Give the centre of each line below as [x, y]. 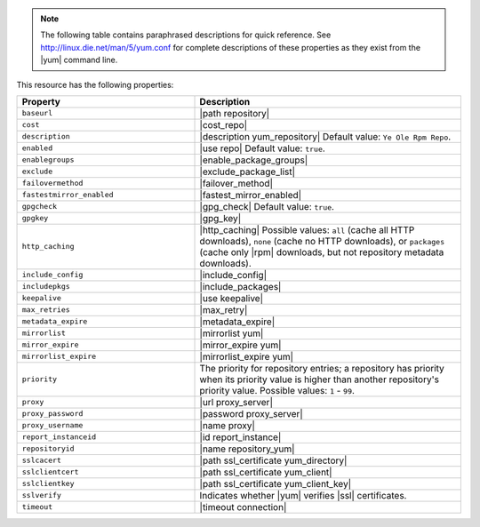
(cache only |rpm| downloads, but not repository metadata [322, 252]
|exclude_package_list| [247, 172]
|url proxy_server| [236, 402]
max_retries [46, 310]
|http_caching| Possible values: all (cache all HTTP [307, 229]
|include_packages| [240, 286]
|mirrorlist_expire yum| [246, 356]
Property [41, 101]
